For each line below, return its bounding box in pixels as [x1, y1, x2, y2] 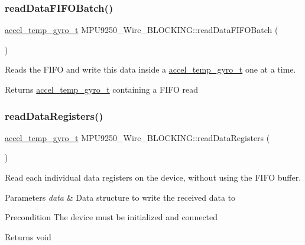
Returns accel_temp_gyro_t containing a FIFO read [5, 83, 199, 95]
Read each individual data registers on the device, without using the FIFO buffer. [5, 171, 301, 183]
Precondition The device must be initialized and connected [5, 211, 218, 223]
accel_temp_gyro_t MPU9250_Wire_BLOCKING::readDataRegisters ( [5, 131, 270, 143]
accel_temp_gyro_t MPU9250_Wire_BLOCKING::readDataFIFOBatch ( [5, 24, 278, 36]
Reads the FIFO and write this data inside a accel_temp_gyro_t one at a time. [5, 63, 296, 76]
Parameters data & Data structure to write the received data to [5, 191, 236, 203]
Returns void [5, 230, 51, 243]
